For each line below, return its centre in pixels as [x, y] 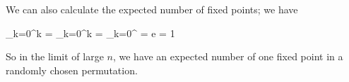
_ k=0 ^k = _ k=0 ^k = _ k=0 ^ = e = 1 [90, 33]
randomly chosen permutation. [72, 70]
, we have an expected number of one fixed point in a [228, 56]
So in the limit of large [55, 56]
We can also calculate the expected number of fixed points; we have [152, 9]
